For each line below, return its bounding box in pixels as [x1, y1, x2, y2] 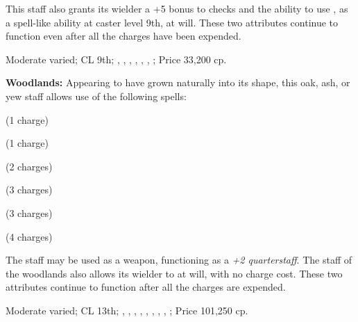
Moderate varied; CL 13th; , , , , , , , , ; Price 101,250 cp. [6, 303, 248, 317]
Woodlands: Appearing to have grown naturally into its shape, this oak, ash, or [6, 75, 350, 90]
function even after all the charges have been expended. [6, 29, 241, 43]
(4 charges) [6, 229, 53, 243]
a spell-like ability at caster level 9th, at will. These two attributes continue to [6, 15, 339, 29]
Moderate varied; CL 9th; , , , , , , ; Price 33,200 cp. [6, 51, 227, 66]
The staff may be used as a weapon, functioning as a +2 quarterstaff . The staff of [6, 252, 352, 267]
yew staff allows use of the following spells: [6, 88, 187, 103]
